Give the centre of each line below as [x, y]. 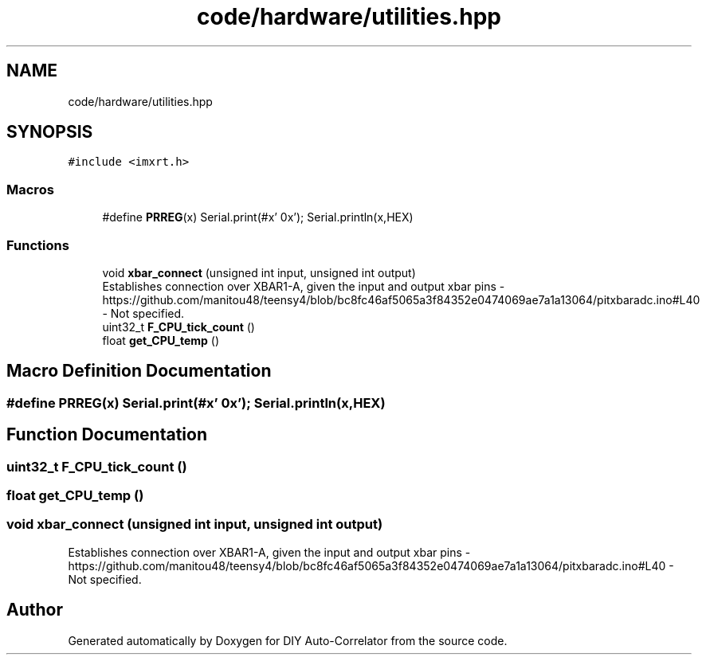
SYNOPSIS [50, 132]
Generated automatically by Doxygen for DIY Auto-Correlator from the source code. [288, 640]
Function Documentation [107, 435]
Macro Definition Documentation [139, 371]
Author [35, 610]
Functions [38, 245]
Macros [30, 189]
